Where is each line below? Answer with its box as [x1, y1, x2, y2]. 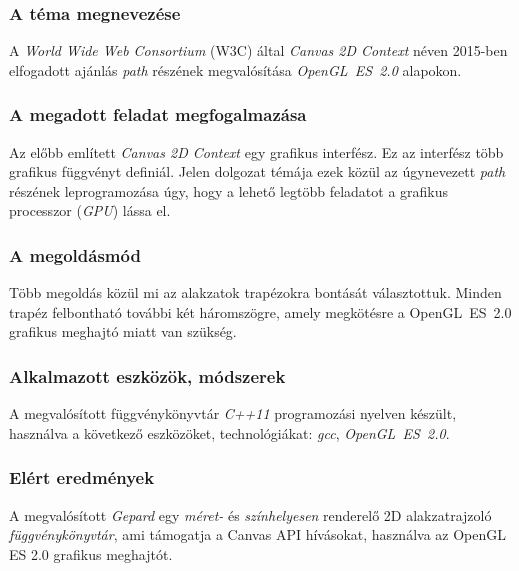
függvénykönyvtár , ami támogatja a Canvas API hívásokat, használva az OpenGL [9, 524, 506, 545]
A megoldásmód [9, 242, 141, 267]
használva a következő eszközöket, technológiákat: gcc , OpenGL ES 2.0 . [9, 422, 450, 443]
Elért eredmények [9, 465, 155, 490]
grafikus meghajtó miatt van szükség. [9, 321, 237, 342]
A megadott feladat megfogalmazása [9, 102, 307, 127]
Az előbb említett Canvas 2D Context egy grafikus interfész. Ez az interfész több [9, 141, 504, 162]
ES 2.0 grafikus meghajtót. [9, 543, 173, 564]
